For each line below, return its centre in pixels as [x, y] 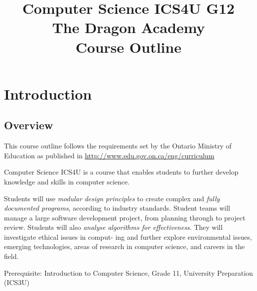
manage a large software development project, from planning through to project [125, 217]
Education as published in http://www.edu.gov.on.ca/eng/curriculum [109, 155]
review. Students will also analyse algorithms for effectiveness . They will [113, 227]
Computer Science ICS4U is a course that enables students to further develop [121, 172]
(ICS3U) [17, 282]
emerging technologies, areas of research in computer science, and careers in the [125, 246]
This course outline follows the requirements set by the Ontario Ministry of [118, 146]
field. [11, 256]
